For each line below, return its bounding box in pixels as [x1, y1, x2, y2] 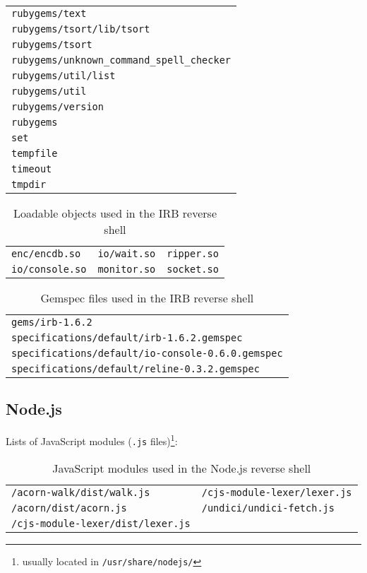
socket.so [167, 264, 219, 275]
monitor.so [97, 264, 156, 275]
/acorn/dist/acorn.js [11, 502, 127, 514]
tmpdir [11, 179, 47, 190]
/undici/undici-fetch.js [201, 502, 335, 514]
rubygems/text [11, 8, 87, 19]
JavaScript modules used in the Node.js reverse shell [52, 459, 311, 476]
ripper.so [167, 248, 219, 259]
